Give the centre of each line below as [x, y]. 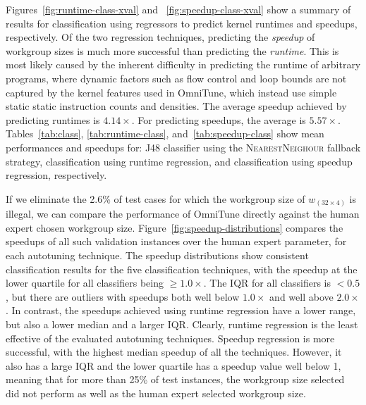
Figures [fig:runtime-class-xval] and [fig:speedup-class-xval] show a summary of [178, 9]
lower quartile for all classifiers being [85, 283]
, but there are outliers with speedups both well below [123, 296]
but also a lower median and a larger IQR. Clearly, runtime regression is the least [182, 324]
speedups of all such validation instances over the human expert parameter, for [176, 241]
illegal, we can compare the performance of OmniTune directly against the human [183, 214]
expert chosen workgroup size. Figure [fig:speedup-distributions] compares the [175, 227]
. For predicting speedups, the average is [219, 119]
